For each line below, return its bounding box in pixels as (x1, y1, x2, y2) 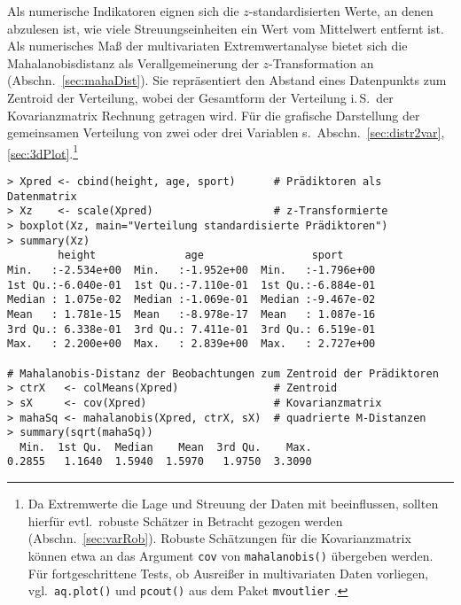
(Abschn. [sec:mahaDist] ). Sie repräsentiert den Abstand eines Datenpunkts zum (7, 71, 447, 89)
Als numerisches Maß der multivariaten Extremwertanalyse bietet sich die (7, 36, 408, 55)
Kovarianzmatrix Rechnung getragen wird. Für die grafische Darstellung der (7, 105, 420, 124)
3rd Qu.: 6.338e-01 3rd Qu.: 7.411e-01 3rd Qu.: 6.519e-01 (7, 322, 376, 336)
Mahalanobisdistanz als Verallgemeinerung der (7, 53, 259, 72)
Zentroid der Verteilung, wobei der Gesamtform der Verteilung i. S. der (7, 88, 394, 106)
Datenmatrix (7, 190, 77, 203)
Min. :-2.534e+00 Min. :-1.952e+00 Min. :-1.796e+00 (7, 263, 376, 276)
